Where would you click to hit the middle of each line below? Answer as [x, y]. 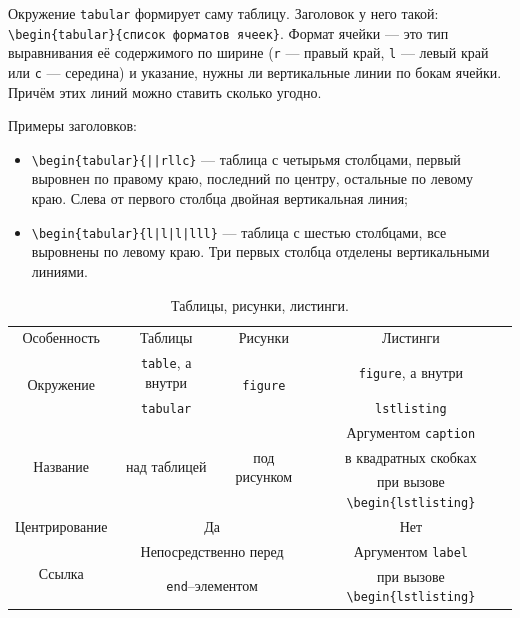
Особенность [61, 337]
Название [61, 466]
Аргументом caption [411, 431]
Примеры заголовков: [72, 125]
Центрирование [61, 525]
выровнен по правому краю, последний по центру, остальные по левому [252, 178]
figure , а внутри [411, 371]
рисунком [264, 476]
